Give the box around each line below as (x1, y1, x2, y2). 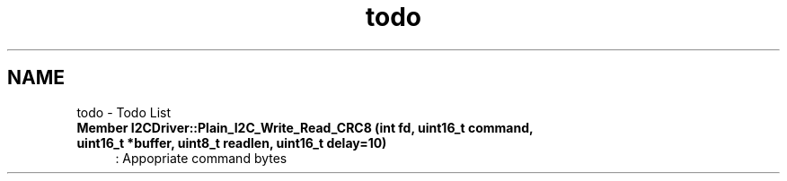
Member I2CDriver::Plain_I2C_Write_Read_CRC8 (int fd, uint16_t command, (76, 119, 534, 135)
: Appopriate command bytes (115, 150, 287, 166)
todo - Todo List (76, 104, 172, 120)
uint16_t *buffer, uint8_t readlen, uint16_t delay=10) (76, 134, 387, 151)
